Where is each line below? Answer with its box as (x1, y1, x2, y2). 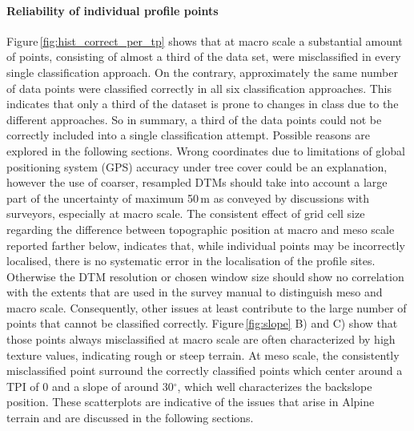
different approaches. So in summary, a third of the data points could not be (6, 111, 382, 127)
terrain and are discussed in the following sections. (6, 409, 254, 426)
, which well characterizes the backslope (177, 377, 372, 394)
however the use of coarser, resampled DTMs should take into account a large (6, 174, 388, 191)
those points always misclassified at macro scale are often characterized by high (6, 331, 396, 348)
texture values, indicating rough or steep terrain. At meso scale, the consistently (6, 346, 400, 363)
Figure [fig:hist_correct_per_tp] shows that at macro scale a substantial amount (6, 32, 403, 49)
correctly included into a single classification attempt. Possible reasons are (6, 127, 370, 143)
